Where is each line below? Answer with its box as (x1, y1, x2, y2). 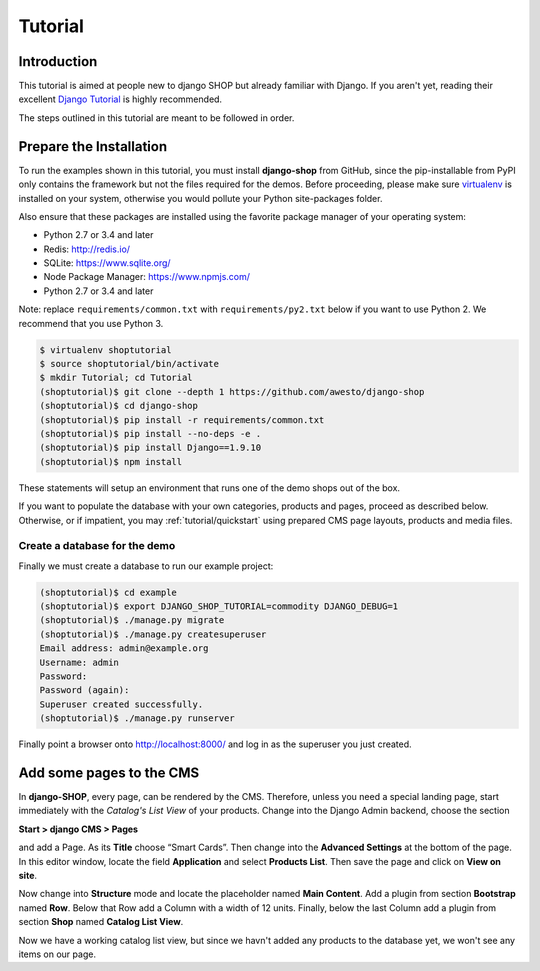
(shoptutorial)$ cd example (39, 586, 177, 598)
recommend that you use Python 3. (18, 317, 164, 329)
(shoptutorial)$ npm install (39, 456, 183, 467)
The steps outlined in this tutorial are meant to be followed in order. (18, 111, 295, 124)
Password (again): (39, 685, 130, 696)
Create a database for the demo (18, 539, 176, 553)
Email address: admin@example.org (39, 643, 209, 654)
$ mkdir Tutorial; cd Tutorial (39, 372, 194, 384)
